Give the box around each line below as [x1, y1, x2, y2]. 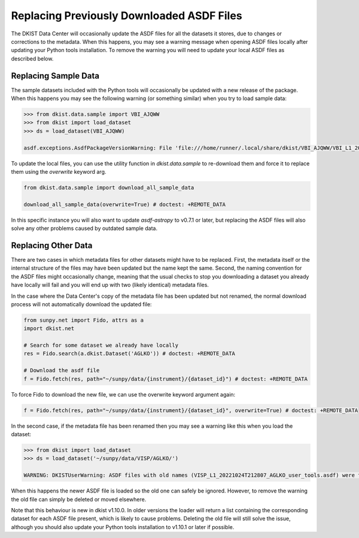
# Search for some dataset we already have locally [23, 342, 179, 349]
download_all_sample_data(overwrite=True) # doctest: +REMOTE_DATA [23, 201, 226, 208]
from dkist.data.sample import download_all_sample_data [23, 184, 194, 191]
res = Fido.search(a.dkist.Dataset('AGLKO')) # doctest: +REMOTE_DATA [23, 350, 236, 357]
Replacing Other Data [11, 240, 93, 250]
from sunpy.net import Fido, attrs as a [23, 316, 144, 324]
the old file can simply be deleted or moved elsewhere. [11, 495, 147, 503]
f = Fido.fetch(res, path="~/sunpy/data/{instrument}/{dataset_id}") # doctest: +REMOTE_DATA [23, 375, 308, 382]
